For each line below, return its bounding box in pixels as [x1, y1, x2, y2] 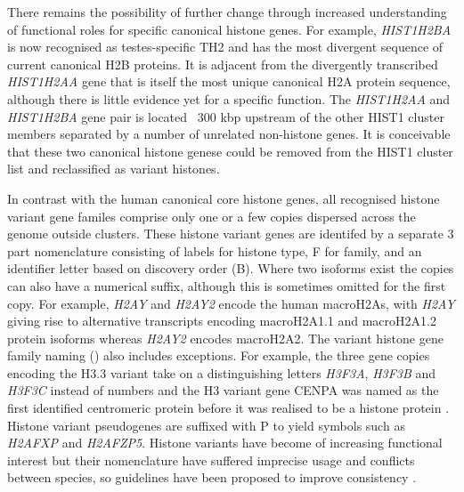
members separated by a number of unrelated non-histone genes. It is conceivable [7, 125, 451, 143]
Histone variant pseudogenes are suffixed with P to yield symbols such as [7, 415, 405, 434]
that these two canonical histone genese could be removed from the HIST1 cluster [7, 141, 453, 160]
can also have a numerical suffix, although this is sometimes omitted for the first [7, 276, 446, 294]
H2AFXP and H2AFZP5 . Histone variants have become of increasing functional [7, 433, 443, 452]
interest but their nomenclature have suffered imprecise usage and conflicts [7, 450, 415, 469]
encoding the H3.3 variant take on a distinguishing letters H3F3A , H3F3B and [7, 363, 436, 382]
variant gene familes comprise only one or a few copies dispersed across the [7, 206, 416, 225]
